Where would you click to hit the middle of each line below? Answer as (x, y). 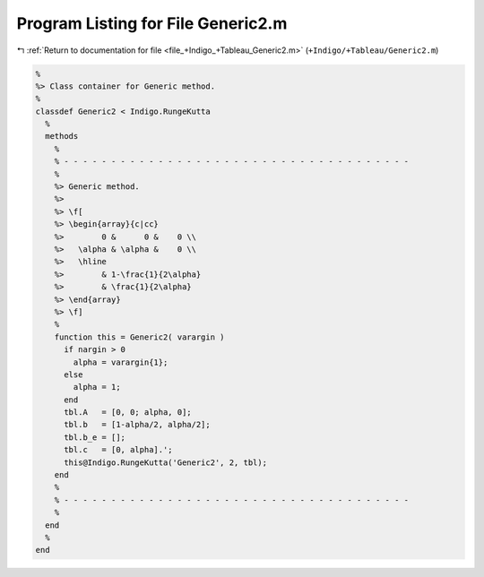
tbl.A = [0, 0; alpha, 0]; (128, 413)
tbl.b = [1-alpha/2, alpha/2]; (137, 425)
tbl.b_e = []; (95, 437)
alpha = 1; (97, 387)
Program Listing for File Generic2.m (152, 23)
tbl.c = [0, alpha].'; (119, 450)
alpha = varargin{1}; (121, 362)
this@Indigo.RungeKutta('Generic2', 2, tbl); (166, 462)
